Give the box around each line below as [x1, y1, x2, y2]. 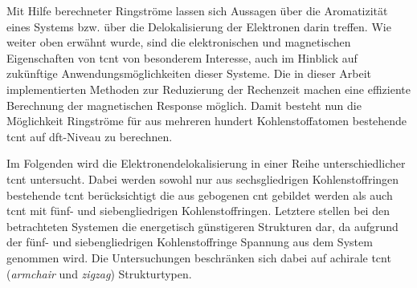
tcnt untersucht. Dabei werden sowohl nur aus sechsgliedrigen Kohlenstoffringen [6, 170, 399, 187]
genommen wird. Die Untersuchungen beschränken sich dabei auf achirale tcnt [6, 249, 391, 266]
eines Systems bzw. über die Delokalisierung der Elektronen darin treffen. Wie [6, 18, 391, 34]
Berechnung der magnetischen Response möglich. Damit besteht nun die [6, 96, 362, 113]
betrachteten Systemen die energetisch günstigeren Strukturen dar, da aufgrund [6, 217, 399, 234]
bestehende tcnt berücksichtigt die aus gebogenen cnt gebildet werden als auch [6, 186, 393, 203]
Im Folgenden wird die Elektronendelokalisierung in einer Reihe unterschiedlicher [6, 155, 406, 172]
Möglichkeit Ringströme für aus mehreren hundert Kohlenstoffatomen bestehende [6, 112, 407, 129]
